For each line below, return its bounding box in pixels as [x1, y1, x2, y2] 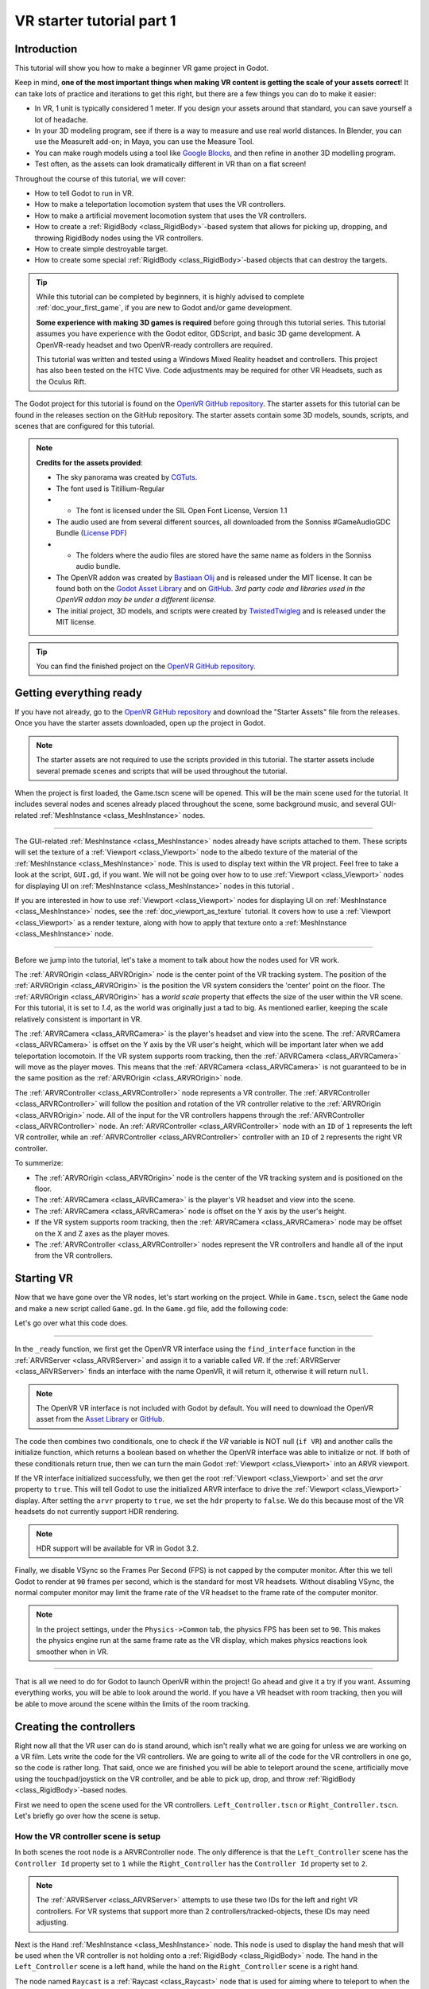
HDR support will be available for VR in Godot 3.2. [36, 1543, 199, 1553]
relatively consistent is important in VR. [14, 1014, 143, 1024]
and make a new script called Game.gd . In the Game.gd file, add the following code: [14, 1303, 289, 1313]
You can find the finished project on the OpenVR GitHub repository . [36, 661, 256, 671]
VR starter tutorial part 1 [14, 12, 176, 29]
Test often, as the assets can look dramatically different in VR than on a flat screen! [34, 159, 307, 169]
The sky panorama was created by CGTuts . [56, 473, 198, 482]
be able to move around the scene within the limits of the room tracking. [14, 1699, 250, 1708]
